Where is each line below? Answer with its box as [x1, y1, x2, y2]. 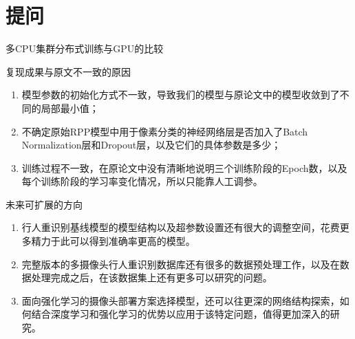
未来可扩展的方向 [6, 197, 83, 211]
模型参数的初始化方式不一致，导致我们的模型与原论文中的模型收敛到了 [21, 87, 340, 102]
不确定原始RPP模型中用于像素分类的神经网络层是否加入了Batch [21, 124, 308, 138]
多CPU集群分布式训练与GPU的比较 [6, 41, 164, 56]
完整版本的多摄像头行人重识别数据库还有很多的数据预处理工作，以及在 [21, 256, 340, 271]
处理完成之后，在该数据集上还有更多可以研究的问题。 [31, 270, 272, 285]
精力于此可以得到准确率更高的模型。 [31, 234, 195, 248]
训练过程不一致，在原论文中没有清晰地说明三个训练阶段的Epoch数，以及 [21, 160, 347, 175]
